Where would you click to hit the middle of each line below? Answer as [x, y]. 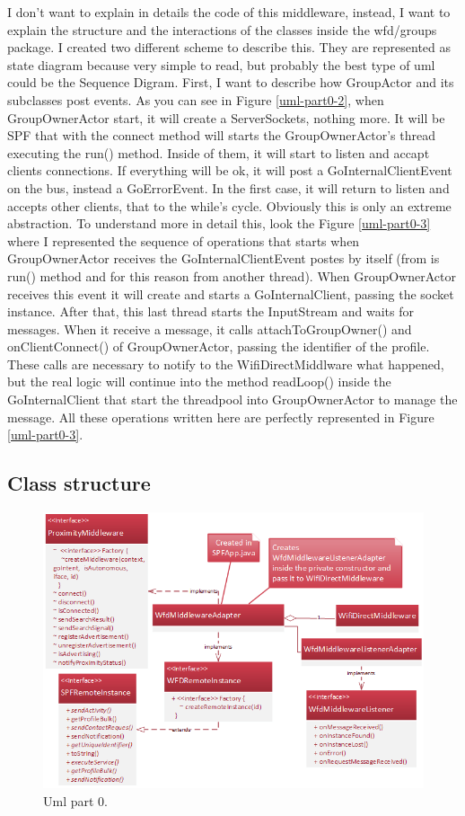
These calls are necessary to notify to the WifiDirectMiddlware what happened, [226, 364]
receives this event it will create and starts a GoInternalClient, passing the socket [231, 293]
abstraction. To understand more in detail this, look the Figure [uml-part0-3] [219, 223]
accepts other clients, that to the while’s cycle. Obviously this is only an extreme [229, 205]
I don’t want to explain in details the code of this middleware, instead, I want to [229, 12]
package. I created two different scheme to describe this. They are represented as [229, 47]
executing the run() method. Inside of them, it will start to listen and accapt [219, 152]
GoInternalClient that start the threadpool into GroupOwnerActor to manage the [232, 399]
